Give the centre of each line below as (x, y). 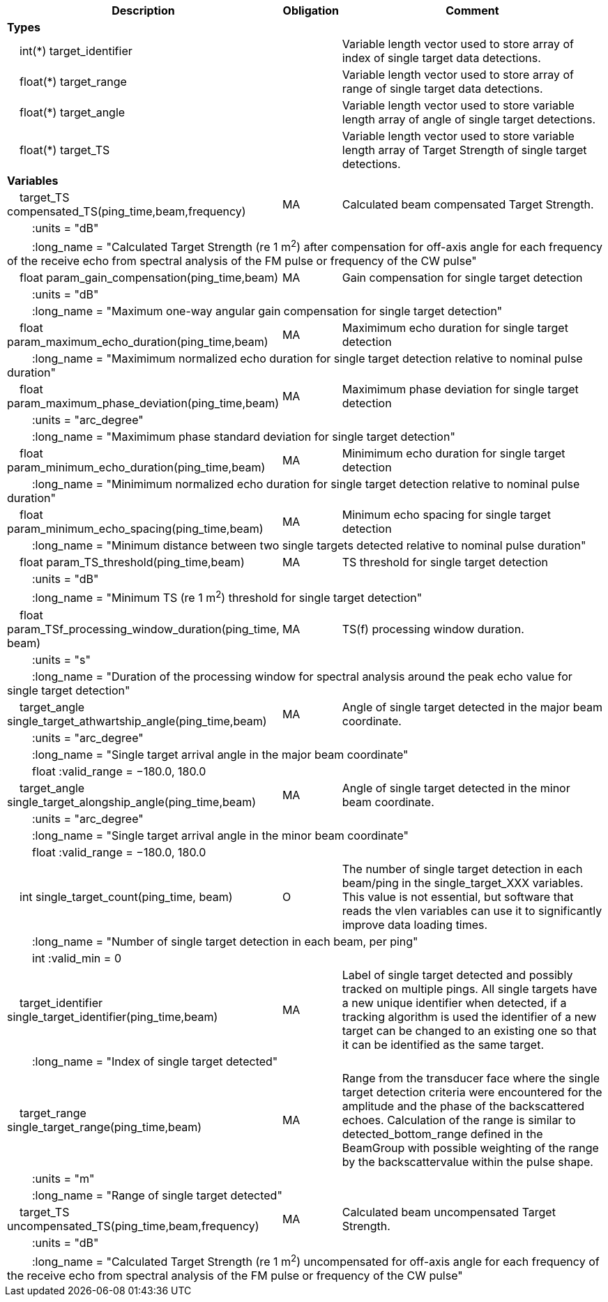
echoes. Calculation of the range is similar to (459, 1120)
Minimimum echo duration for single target (454, 454)
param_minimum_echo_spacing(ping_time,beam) (135, 529)
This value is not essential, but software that (458, 896)
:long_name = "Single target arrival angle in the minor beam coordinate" (220, 835)
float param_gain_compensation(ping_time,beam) (149, 278)
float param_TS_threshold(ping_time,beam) (132, 562)
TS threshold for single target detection (445, 562)
